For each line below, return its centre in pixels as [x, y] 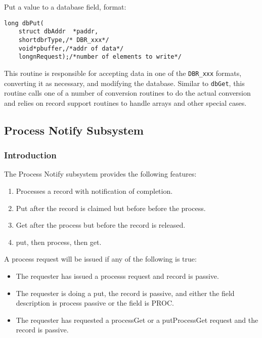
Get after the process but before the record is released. [101, 225]
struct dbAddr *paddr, [58, 32]
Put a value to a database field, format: [65, 7]
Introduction [30, 155]
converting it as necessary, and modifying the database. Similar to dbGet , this [124, 83]
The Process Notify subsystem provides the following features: [100, 174]
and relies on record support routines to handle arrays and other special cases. [125, 102]
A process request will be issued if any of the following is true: [100, 259]
